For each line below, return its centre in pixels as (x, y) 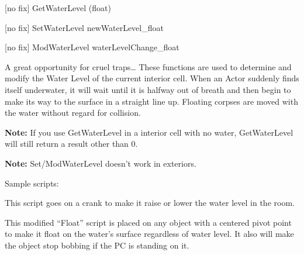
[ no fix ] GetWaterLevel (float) (58, 8)
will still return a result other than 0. (71, 144)
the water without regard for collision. (73, 113)
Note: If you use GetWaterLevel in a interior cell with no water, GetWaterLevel (149, 132)
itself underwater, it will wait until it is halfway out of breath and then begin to (148, 89)
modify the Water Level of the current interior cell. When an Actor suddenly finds (152, 78)
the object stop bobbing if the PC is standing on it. (97, 245)
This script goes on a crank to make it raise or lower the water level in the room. (150, 203)
